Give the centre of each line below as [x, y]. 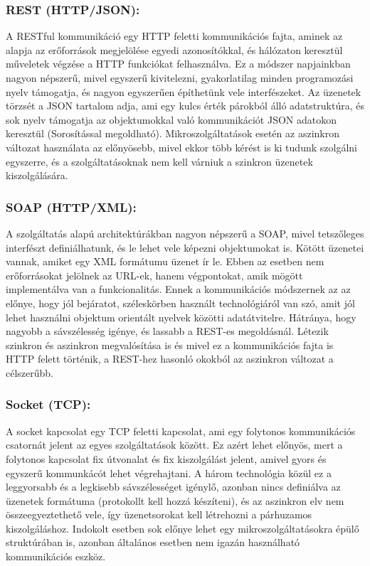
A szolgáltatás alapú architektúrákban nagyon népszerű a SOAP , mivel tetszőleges [185, 233]
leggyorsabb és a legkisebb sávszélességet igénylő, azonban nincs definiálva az [173, 487]
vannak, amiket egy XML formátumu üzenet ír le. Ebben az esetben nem [165, 261]
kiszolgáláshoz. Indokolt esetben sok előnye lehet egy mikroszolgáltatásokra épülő [183, 528]
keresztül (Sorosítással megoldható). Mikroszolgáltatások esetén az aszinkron [173, 133]
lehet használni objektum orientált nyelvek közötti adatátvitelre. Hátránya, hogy [181, 317]
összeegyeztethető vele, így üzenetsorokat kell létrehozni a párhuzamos [159, 514]
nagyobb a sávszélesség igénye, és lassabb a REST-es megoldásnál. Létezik [167, 331]
